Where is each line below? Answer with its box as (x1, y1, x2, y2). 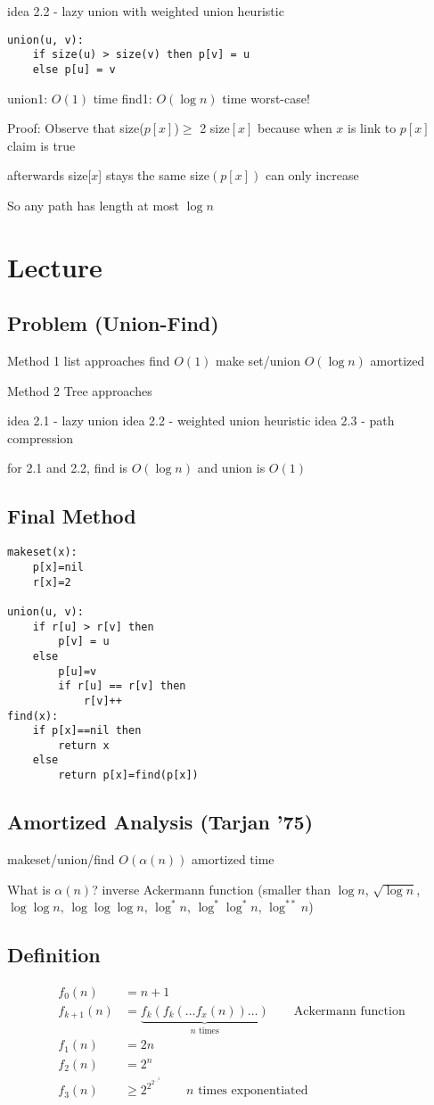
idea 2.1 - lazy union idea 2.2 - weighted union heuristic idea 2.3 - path (7, 411, 395, 430)
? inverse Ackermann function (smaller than (92, 879, 332, 898)
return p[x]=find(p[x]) (58, 769, 199, 782)
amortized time (191, 849, 274, 868)
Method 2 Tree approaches (7, 381, 152, 400)
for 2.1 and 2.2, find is (7, 458, 128, 477)
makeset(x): (7, 546, 78, 559)
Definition (7, 941, 101, 969)
